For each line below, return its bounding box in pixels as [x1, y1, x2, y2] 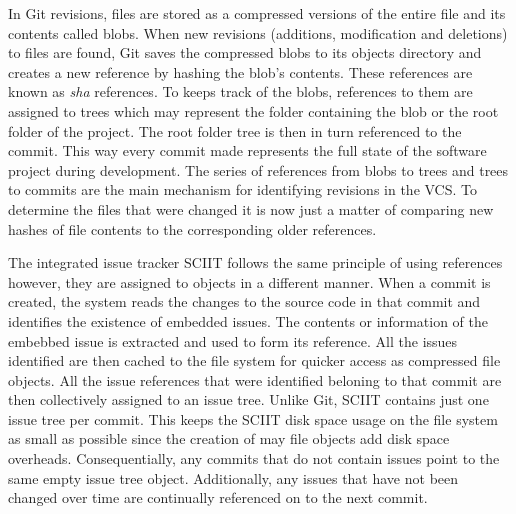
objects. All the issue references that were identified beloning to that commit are [8, 369, 502, 390]
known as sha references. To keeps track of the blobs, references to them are [8, 81, 473, 102]
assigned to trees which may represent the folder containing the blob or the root [8, 100, 499, 121]
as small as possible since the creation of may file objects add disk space [8, 428, 450, 449]
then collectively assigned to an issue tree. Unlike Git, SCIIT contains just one [8, 389, 489, 410]
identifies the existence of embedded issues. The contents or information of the [8, 310, 489, 331]
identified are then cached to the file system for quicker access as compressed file [8, 350, 501, 371]
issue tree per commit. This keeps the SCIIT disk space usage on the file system [8, 408, 498, 429]
